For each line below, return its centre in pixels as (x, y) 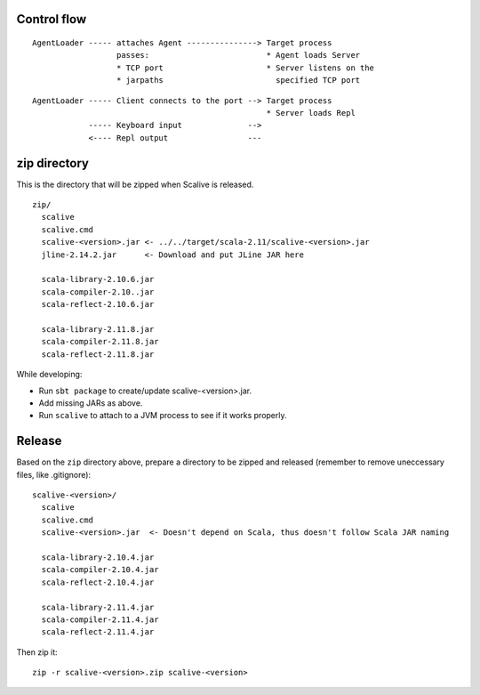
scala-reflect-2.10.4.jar (98, 582)
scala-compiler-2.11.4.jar (100, 619)
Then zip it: (37, 652)
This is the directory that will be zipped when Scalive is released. (135, 184)
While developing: (49, 375)
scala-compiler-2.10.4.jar (100, 570)
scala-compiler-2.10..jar (98, 292)
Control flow (52, 19)
